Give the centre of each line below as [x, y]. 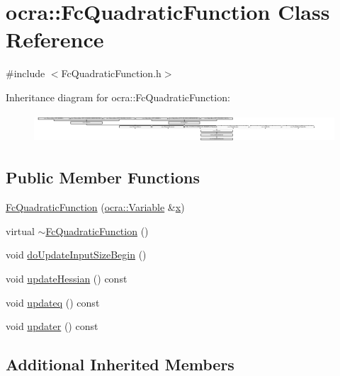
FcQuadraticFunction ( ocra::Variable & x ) [95, 207]
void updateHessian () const [67, 278]
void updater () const [52, 326]
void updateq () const [53, 302]
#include [25, 73]
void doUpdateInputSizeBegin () [76, 255]
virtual [20, 230]
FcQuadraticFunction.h [111, 73]
